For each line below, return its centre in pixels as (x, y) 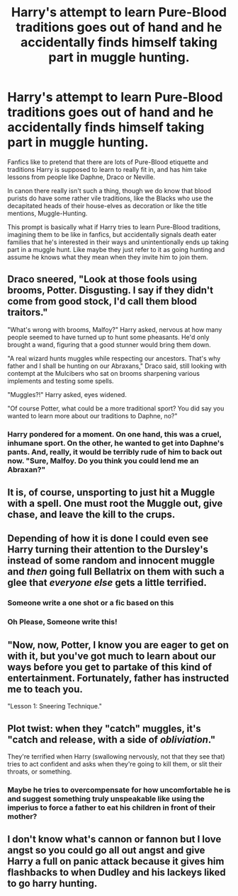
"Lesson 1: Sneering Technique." (55, 706)
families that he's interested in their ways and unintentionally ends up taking (118, 242)
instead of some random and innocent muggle (111, 561)
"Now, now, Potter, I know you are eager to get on (118, 645)
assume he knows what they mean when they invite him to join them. (108, 257)
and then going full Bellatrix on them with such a (116, 572)
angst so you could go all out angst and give (106, 850)
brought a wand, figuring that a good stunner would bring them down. (109, 345)
